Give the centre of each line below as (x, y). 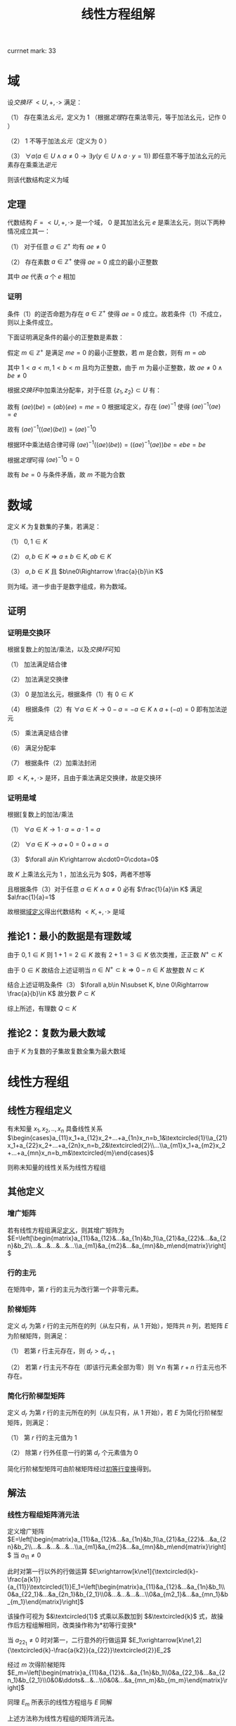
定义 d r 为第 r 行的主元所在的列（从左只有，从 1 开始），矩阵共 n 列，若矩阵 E (118, 1327)
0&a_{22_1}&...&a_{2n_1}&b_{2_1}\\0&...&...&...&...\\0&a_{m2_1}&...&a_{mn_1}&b (118, 1594)
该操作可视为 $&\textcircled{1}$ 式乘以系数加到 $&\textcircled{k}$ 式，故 (112, 1616)
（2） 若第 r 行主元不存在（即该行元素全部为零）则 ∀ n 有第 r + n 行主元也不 (117, 1367)
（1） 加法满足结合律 (37, 664)
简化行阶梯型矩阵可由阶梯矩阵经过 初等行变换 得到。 (81, 1468)
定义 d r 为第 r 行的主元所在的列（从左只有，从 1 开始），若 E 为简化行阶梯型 (115, 1413)
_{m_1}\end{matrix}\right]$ (46, 1602)
